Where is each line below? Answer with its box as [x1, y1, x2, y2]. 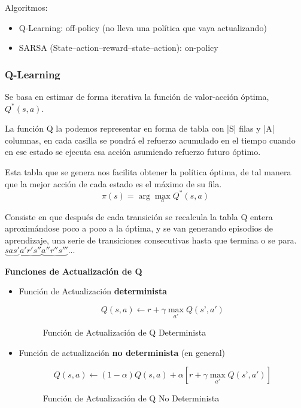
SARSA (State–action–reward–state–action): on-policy [19, 41, 218, 54]
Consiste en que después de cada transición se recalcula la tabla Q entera [5, 210, 273, 223]
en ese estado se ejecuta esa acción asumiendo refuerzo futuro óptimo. [5, 145, 261, 158]
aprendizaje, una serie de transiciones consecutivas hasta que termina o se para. [5, 234, 297, 246]
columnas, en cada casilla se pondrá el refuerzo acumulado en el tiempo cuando [5, 133, 296, 146]
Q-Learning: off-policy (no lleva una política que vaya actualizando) [19, 21, 267, 34]
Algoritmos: [5, 1, 48, 13]
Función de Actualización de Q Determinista [42, 326, 206, 339]
